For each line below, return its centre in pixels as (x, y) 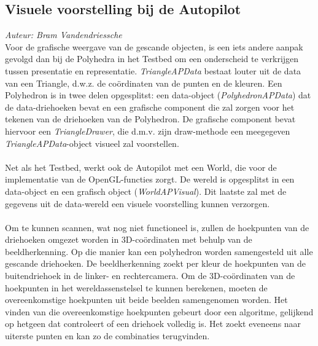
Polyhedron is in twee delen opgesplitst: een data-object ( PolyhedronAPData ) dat (158, 95)
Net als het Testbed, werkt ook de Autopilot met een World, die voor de (141, 167)
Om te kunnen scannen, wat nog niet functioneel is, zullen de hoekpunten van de (157, 227)
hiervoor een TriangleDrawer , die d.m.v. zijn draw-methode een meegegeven (148, 131)
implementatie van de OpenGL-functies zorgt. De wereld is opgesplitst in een (150, 179)
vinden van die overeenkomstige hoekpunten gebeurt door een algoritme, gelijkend (159, 311)
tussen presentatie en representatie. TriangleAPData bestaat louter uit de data (153, 70)
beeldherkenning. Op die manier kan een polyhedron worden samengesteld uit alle (159, 251)
